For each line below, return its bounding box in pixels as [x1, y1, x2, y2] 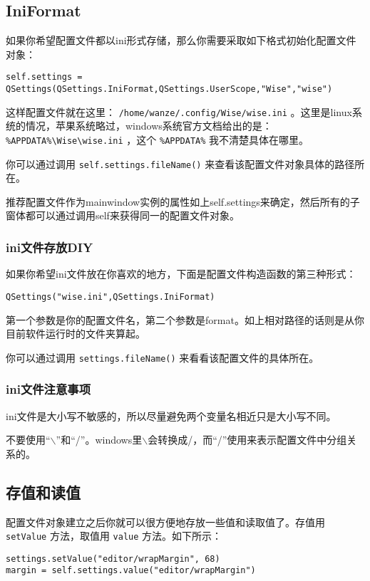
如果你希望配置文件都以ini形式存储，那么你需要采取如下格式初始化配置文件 [6, 33, 356, 48]
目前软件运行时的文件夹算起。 [6, 326, 145, 341]
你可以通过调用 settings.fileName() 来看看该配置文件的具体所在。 [6, 350, 319, 365]
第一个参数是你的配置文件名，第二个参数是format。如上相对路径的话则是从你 [6, 312, 364, 327]
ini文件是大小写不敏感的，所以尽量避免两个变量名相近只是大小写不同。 [6, 408, 336, 423]
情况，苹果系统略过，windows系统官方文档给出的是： [25, 118, 272, 133]
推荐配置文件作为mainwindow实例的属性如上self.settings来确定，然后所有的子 [6, 194, 360, 209]
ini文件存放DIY [6, 238, 93, 256]
